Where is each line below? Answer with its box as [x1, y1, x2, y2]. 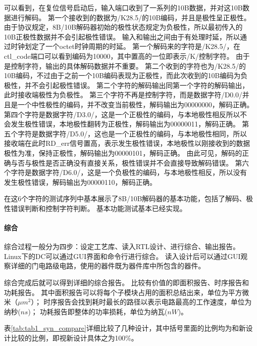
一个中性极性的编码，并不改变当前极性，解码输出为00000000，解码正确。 [17, 99, 254, 109]
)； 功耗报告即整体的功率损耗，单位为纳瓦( [28, 306, 167, 316]
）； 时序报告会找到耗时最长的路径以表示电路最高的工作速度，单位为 [31, 297, 252, 307]
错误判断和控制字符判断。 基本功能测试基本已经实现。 [10, 203, 187, 213]
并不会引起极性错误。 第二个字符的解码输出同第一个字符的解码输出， [24, 80, 249, 90]
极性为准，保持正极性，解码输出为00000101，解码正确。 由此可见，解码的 [4, 147, 242, 158]
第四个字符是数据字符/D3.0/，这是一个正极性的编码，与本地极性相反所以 [4, 109, 240, 119]
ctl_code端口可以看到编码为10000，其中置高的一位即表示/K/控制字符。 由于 [4, 50, 250, 61]
